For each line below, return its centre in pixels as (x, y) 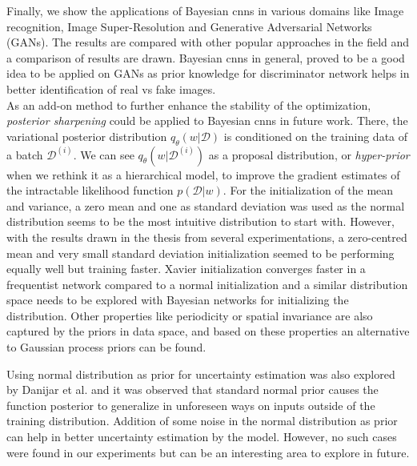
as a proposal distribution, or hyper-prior (309, 154)
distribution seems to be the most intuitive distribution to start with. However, (200, 221)
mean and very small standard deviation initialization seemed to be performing (200, 253)
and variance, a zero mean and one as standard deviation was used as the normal (206, 205)
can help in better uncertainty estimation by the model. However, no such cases (202, 437)
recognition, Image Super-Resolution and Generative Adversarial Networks (189, 26)
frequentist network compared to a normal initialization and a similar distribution (207, 284)
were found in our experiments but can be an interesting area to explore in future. (208, 452)
